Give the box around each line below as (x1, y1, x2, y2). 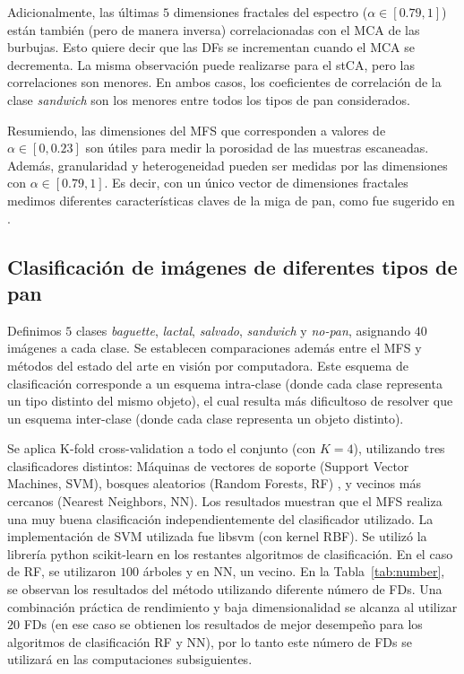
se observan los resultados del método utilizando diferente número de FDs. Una (7, 580, 443, 599)
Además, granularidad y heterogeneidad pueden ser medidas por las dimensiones (7, 155, 448, 174)
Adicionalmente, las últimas (7, 3, 159, 21)
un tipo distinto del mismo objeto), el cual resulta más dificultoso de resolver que (7, 391, 453, 410)
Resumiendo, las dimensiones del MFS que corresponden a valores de (7, 120, 386, 139)
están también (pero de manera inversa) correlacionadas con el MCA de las (7, 20, 420, 39)
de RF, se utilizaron (7, 562, 116, 581)
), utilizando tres (353, 439, 445, 458)
